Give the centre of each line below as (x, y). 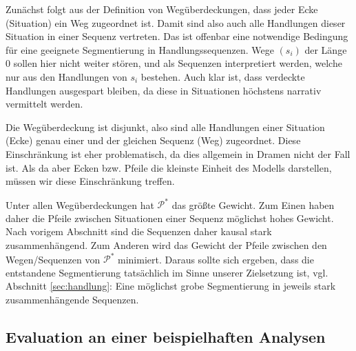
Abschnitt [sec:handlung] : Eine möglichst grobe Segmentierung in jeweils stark (171, 286)
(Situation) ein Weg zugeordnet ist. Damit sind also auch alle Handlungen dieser (176, 22)
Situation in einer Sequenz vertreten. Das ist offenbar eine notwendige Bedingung (177, 36)
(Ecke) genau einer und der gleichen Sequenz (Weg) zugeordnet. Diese (153, 140)
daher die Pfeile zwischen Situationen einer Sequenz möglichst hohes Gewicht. (170, 218)
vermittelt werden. (44, 104)
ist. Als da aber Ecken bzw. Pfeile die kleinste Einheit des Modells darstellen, (169, 167)
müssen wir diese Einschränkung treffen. (90, 181)
